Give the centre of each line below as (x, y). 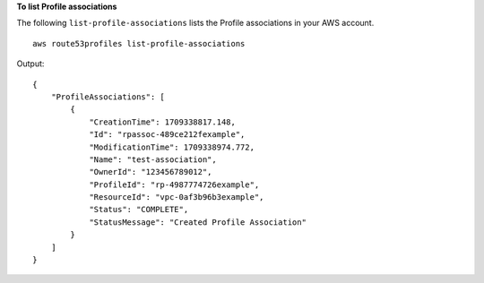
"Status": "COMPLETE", (139, 210)
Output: (30, 64)
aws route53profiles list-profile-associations (139, 43)
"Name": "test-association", (153, 159)
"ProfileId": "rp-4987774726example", (174, 184)
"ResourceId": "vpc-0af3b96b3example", (177, 197)
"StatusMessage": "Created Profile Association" (198, 222)
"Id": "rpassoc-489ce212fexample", (167, 135)
